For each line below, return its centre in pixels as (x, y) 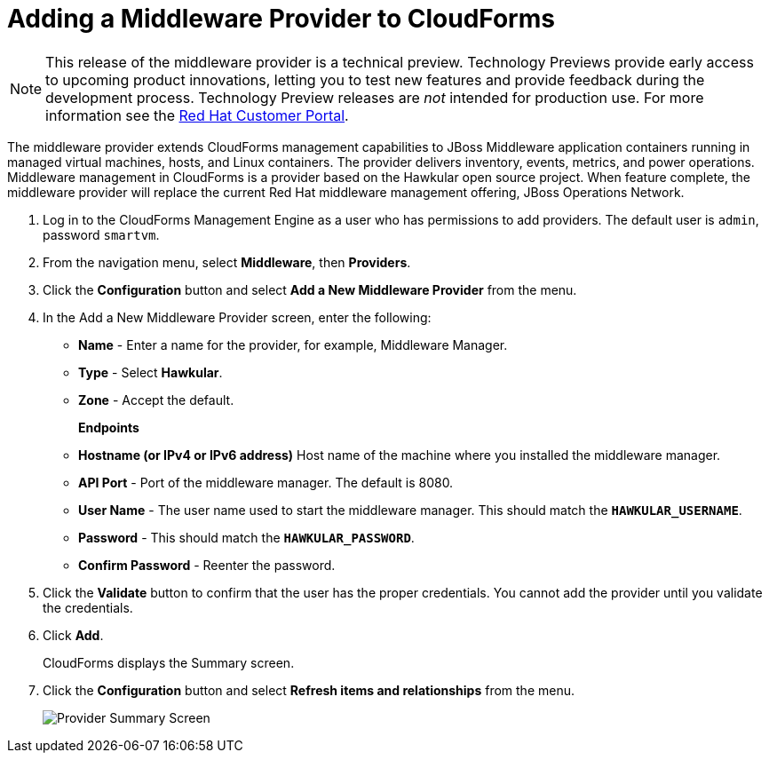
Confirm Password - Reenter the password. (207, 565)
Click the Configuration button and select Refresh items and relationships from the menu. (309, 690)
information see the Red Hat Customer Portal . (197, 115)
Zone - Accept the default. (156, 400)
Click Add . (73, 635)
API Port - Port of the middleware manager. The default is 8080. (266, 482)
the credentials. (88, 607)
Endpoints (109, 427)
